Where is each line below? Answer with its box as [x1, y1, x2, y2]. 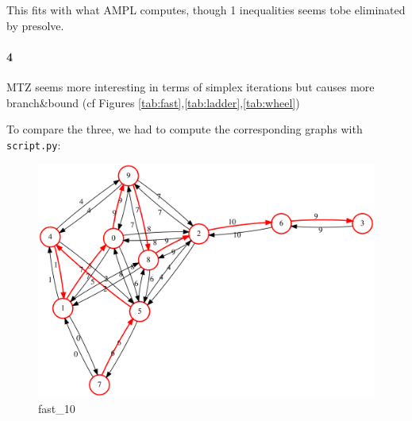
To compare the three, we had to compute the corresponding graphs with [6, 121, 363, 137]
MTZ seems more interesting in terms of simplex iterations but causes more [6, 78, 375, 95]
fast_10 [38, 400, 75, 416]
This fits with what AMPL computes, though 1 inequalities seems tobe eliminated [6, 2, 406, 17]
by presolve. [6, 17, 64, 33]
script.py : [6, 136, 61, 153]
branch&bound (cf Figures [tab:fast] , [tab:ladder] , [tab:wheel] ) [6, 94, 300, 110]
